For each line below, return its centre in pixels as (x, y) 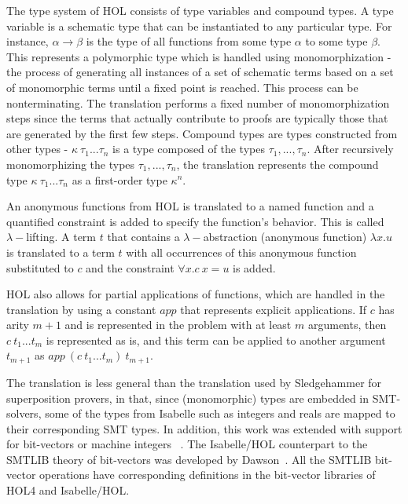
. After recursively (350, 149)
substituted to (40, 267)
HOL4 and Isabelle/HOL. (68, 490)
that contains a (143, 237)
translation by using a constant (81, 309)
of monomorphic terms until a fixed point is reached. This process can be (182, 87)
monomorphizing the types (71, 164)
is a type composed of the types (189, 149)
